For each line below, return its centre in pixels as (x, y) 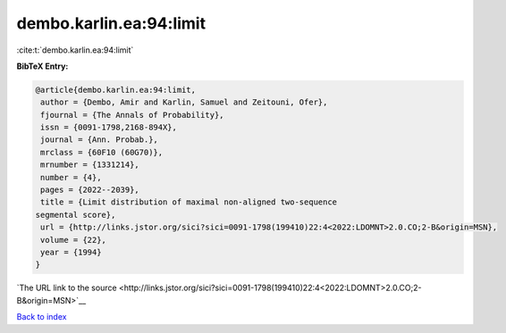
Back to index (42, 317)
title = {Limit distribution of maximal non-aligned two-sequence (189, 202)
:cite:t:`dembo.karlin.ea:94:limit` (75, 50)
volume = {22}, (74, 240)
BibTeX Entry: (42, 66)
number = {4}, (71, 177)
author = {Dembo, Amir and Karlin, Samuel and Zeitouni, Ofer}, (184, 102)
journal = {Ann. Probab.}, (99, 140)
